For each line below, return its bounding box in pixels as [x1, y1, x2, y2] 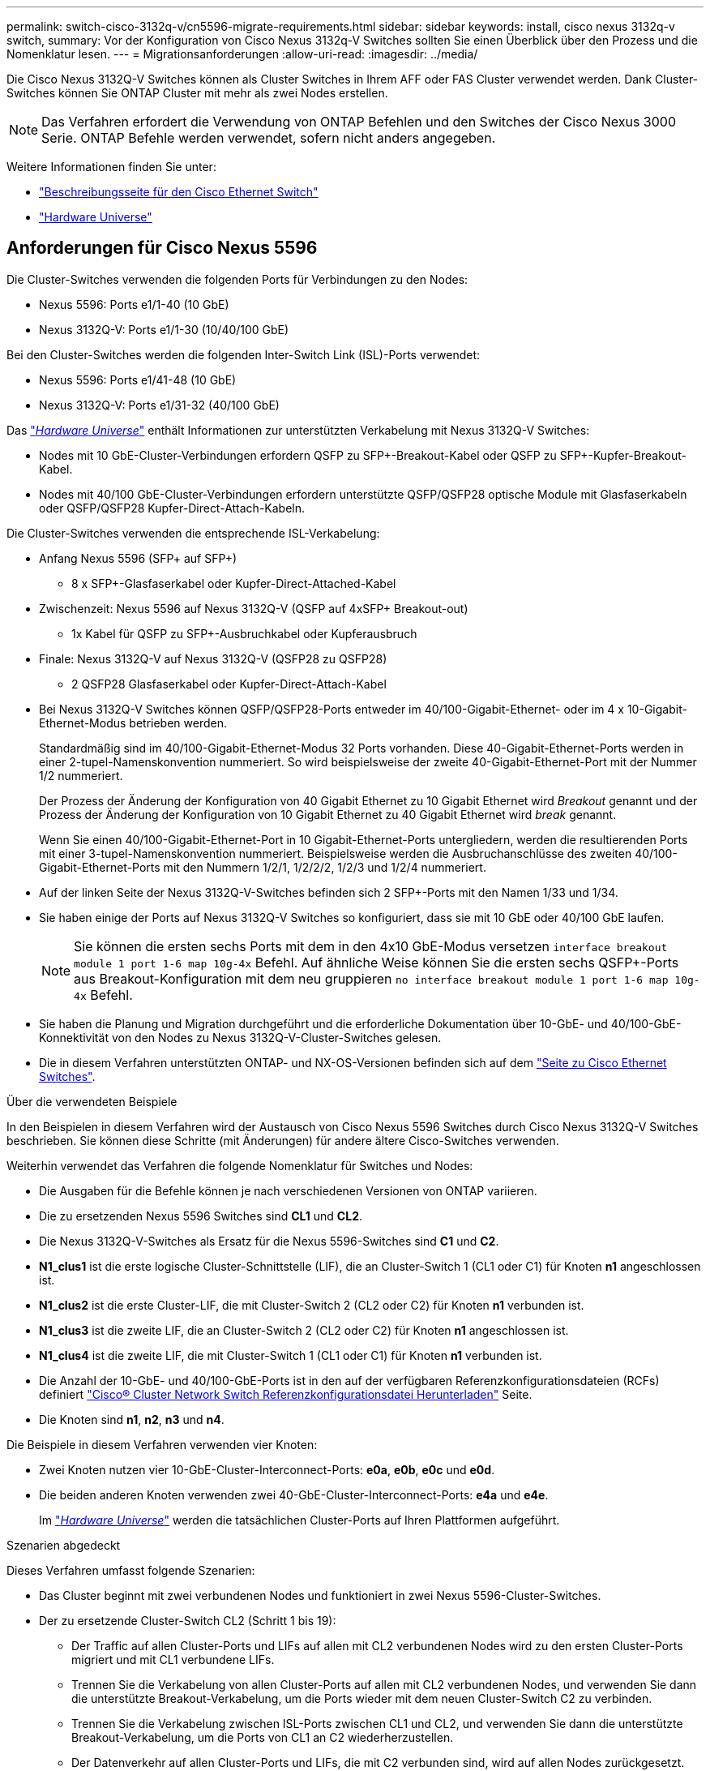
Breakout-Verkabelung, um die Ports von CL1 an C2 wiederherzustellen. [71, 1730, 454, 1744]
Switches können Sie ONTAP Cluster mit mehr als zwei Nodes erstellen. [6, 86, 388, 100]
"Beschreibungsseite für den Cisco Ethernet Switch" [39, 185, 319, 199]
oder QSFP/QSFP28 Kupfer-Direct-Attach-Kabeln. [39, 500, 306, 515]
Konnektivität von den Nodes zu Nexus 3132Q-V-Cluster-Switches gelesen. [39, 1030, 442, 1044]
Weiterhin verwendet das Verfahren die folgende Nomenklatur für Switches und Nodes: [6, 1158, 473, 1173]
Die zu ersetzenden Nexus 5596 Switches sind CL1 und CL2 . [39, 1208, 362, 1223]
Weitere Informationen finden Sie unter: [6, 160, 216, 174]
